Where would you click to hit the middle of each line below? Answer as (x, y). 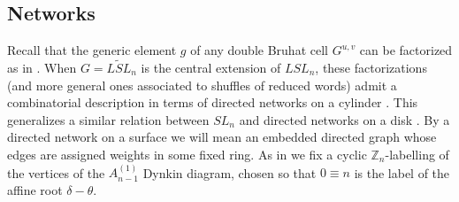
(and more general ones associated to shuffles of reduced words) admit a (202, 85)
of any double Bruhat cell (259, 50)
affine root (35, 189)
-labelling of (417, 154)
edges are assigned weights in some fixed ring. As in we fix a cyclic (187, 154)
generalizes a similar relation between (108, 119)
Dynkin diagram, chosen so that (229, 172)
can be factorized (406, 50)
